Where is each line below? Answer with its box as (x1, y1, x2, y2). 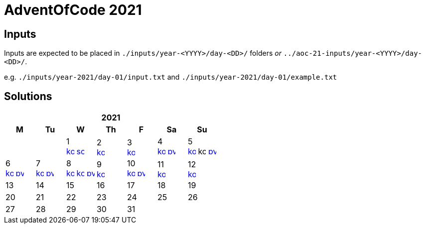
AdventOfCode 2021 (4, 1, 142, 18)
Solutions (4, 90, 52, 103)
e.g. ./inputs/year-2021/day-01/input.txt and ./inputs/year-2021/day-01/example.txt (4, 73, 337, 82)
